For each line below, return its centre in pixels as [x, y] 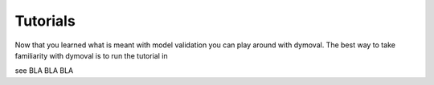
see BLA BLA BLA [44, 71]
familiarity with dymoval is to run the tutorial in [91, 55]
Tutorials [45, 21]
